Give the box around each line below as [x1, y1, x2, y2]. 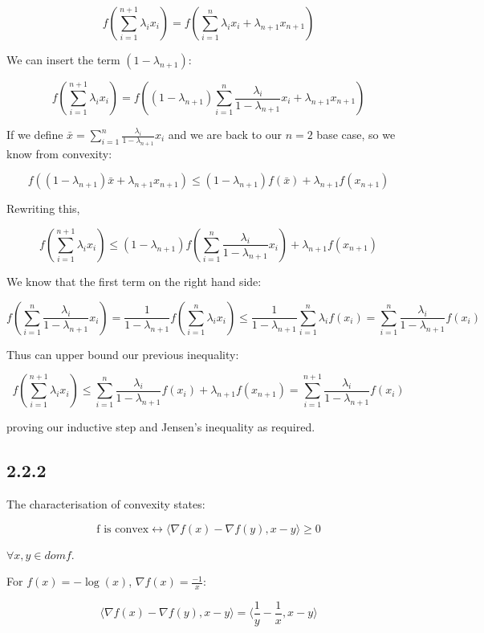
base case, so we [316, 126, 396, 142]
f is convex [96, 523, 149, 535]
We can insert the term [6, 51, 120, 67]
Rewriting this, [6, 200, 80, 217]
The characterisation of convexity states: [6, 495, 205, 512]
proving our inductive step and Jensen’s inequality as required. [6, 419, 315, 435]
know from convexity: [6, 145, 112, 161]
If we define [6, 126, 63, 142]
